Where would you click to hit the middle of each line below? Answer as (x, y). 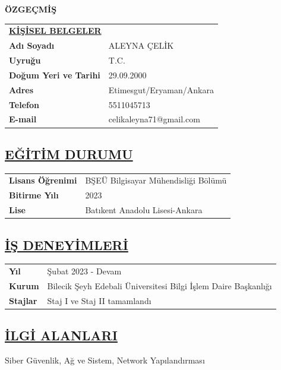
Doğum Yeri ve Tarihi (55, 75)
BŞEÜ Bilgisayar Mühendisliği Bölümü (156, 180)
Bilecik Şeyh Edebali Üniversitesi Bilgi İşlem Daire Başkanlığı (160, 286)
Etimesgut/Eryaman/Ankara (161, 89)
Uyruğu (25, 60)
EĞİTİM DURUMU (69, 154)
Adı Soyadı (32, 45)
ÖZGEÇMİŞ (31, 9)
